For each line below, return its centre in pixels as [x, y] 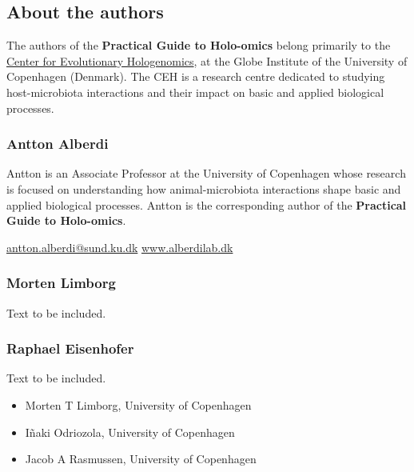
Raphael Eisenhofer [70, 348]
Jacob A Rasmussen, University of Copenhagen [141, 459]
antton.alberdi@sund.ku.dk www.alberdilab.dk [120, 247]
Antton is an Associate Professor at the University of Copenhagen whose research [206, 173]
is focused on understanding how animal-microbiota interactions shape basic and [204, 188]
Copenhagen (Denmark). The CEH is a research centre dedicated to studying [196, 76]
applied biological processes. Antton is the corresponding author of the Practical [207, 204]
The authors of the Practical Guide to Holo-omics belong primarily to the [199, 45]
